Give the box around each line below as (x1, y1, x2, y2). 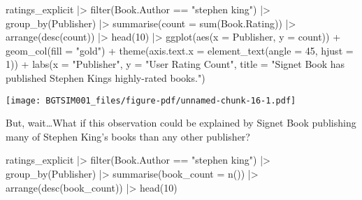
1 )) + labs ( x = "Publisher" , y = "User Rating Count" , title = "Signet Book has (6, 57, 345, 71)
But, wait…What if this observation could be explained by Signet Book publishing (6, 115, 356, 130)
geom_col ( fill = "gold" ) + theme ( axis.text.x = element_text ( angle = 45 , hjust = (6, 43, 354, 57)
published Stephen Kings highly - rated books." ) (6, 70, 205, 85)
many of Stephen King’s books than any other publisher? (6, 129, 250, 143)
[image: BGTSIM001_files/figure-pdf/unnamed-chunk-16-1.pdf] (6, 95, 296, 106)
